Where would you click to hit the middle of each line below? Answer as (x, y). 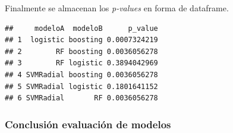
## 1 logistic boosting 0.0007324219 (81, 40)
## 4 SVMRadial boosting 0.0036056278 (81, 75)
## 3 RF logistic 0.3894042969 (81, 63)
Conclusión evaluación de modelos (88, 124)
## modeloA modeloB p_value (81, 28)
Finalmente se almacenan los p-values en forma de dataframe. (117, 8)
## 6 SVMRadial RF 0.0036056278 (81, 98)
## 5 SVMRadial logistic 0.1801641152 (81, 86)
